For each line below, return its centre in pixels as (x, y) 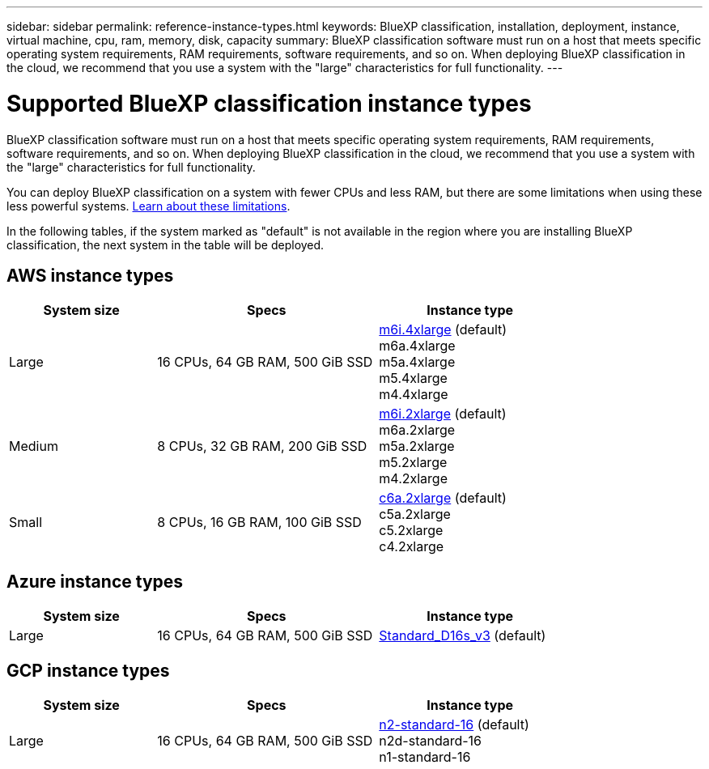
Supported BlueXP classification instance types (269, 103)
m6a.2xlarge (417, 430)
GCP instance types (88, 670)
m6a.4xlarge (417, 346)
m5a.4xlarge (417, 362)
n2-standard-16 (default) (454, 725)
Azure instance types (95, 581)
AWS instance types (90, 275)
